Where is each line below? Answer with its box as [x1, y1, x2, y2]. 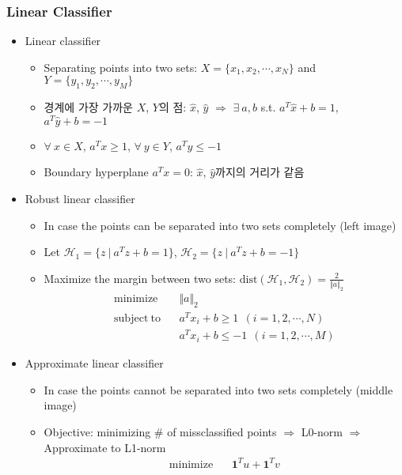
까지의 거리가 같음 [215, 164, 305, 180]
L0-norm [301, 423, 343, 439]
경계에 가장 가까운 [44, 99, 133, 115]
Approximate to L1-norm [44, 439, 166, 455]
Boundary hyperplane [44, 164, 149, 180]
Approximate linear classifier [25, 355, 164, 371]
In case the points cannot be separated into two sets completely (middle [44, 381, 393, 398]
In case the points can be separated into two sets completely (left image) [44, 217, 396, 233]
